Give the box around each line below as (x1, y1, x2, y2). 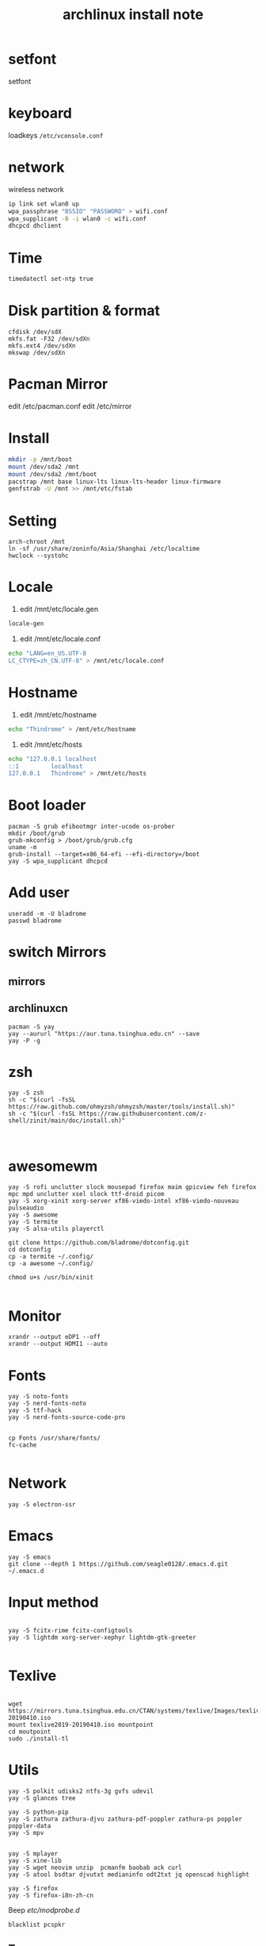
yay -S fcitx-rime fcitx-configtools (8, 1627, 133, 1635)
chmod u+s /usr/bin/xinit (8, 1274, 93, 1282)
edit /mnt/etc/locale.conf (19, 634, 101, 644)
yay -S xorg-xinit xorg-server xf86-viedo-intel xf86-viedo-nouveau (8, 1197, 239, 1206)
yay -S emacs (8, 1553, 51, 1561)
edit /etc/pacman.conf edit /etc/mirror (8, 402, 132, 410)
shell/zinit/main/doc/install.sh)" (8, 1117, 126, 1125)
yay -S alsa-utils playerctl (8, 1225, 104, 1233)
